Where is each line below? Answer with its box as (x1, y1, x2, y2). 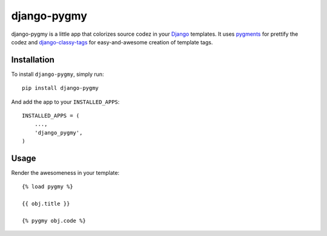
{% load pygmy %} (22, 183, 73, 190)
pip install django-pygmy (22, 85, 99, 92)
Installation (11, 55, 54, 65)
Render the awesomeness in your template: (11, 169, 120, 177)
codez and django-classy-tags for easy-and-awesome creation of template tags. (11, 38, 213, 46)
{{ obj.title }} (22, 200, 70, 207)
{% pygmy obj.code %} (22, 217, 86, 224)
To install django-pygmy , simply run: (11, 70, 104, 78)
